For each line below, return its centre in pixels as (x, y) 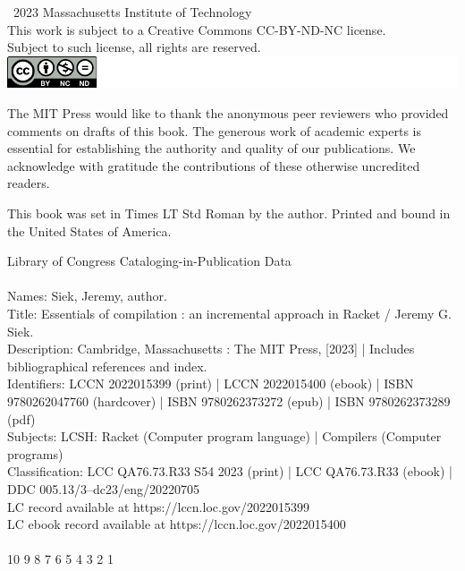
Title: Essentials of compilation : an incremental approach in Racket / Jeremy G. (229, 313)
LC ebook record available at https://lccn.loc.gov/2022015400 (177, 524)
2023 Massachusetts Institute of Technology (132, 12)
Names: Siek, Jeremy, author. (87, 296)
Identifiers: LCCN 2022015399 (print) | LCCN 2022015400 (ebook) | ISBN (211, 384)
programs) (35, 453)
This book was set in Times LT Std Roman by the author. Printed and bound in (229, 213)
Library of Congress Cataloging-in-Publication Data (149, 261)
